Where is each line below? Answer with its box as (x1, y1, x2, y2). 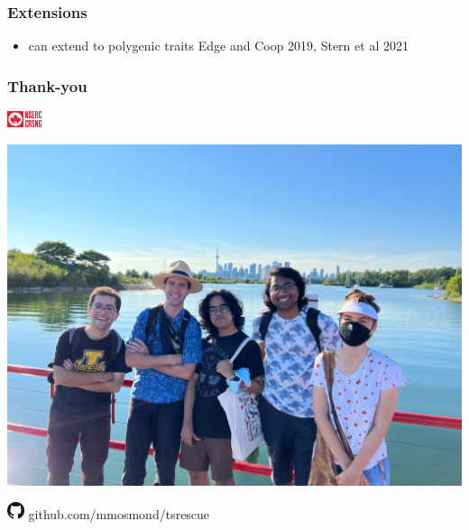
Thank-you (7, 74, 87, 97)
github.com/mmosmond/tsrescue (28, 505, 210, 524)
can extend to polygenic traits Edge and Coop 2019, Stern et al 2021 (28, 36, 409, 55)
